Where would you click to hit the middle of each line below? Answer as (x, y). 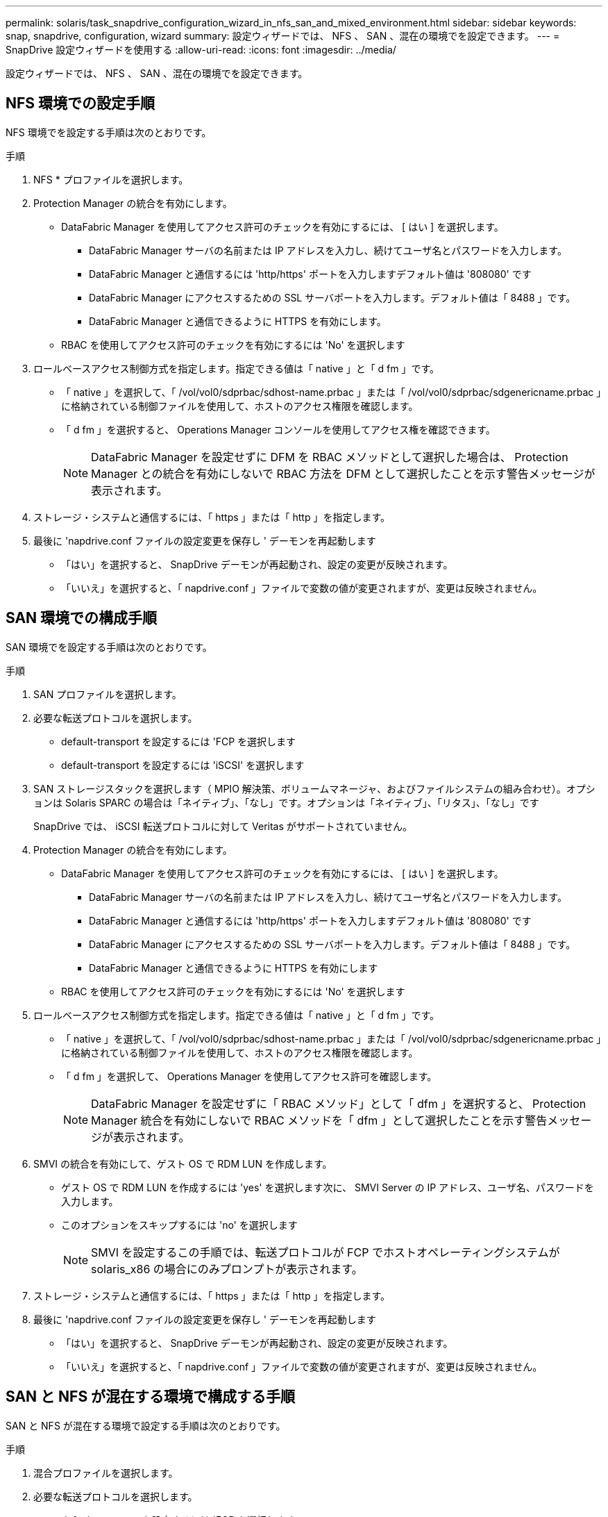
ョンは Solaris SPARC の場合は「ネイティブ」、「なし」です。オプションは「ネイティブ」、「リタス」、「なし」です (286, 802)
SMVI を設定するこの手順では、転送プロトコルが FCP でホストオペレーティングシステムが (326, 1252)
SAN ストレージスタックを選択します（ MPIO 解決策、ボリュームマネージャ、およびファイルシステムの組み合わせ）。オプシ (314, 788)
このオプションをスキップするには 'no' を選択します (179, 1225)
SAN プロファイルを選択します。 (108, 694)
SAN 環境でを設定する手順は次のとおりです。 (109, 647)
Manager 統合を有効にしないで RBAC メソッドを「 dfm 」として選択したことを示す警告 (319, 1120)
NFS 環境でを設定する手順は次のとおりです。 (109, 132)
